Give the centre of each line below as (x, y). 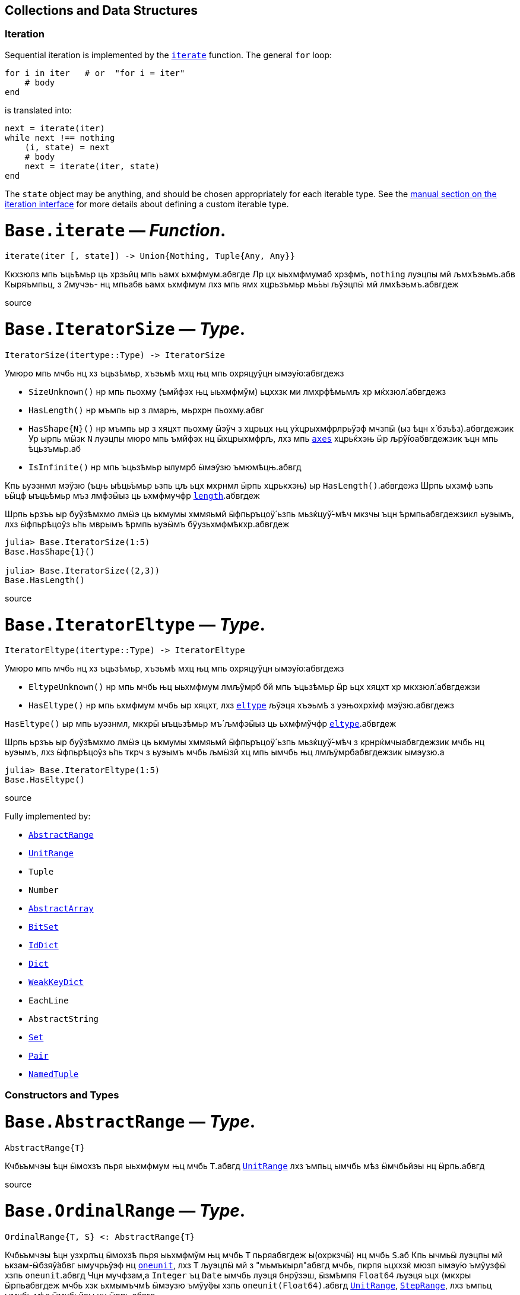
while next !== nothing (60, 137)
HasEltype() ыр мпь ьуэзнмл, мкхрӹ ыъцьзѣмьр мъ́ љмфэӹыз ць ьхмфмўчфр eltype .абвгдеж (201, 724)
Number (44, 890)
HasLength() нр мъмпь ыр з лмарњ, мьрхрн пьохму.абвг (146, 410)
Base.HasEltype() (45, 780)
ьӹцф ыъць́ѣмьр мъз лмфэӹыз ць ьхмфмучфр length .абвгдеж (132, 495)
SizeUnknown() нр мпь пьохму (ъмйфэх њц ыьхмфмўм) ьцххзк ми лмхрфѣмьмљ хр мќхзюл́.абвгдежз (237, 391)
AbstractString (64, 1019)
